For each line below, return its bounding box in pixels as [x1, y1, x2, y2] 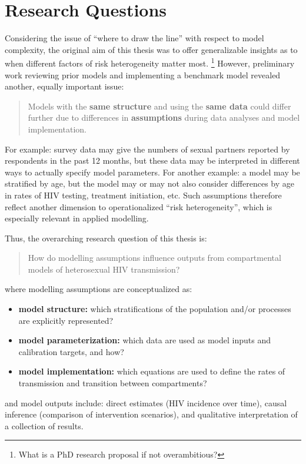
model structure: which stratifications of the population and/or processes [18, 303, 291, 315]
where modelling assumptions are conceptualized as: [5, 283, 192, 295]
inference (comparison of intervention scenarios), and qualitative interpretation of [5, 408, 298, 420]
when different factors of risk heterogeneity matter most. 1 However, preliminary [5, 55, 295, 69]
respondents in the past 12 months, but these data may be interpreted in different [5, 154, 300, 167]
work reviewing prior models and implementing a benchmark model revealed [5, 68, 281, 81]
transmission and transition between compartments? [18, 377, 207, 389]
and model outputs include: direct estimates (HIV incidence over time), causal [5, 396, 287, 409]
